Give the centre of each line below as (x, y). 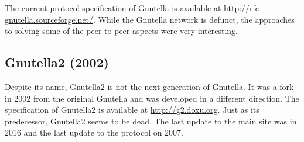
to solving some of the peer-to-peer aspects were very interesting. (121, 31)
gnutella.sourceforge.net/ (49, 19)
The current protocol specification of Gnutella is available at (113, 8)
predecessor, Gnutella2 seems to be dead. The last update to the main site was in (151, 121)
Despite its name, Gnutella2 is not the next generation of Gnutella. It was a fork (149, 86)
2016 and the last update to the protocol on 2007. (94, 132)
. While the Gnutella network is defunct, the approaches (194, 19)
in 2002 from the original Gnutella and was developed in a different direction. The (152, 98)
